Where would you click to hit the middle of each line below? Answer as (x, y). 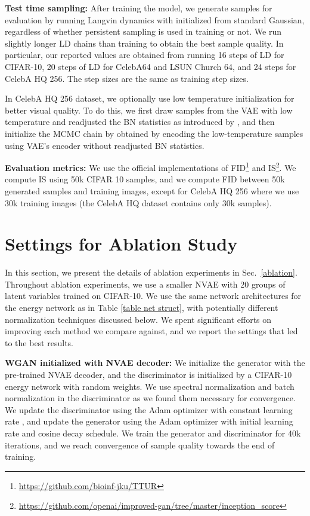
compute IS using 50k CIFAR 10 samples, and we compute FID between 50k (145, 179)
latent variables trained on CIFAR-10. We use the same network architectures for (153, 296)
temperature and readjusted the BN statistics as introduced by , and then (140, 122)
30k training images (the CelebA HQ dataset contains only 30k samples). (138, 202)
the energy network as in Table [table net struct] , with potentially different (142, 308)
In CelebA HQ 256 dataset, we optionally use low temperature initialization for (150, 98)
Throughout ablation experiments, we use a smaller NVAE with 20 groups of (145, 284)
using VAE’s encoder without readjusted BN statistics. (105, 145)
